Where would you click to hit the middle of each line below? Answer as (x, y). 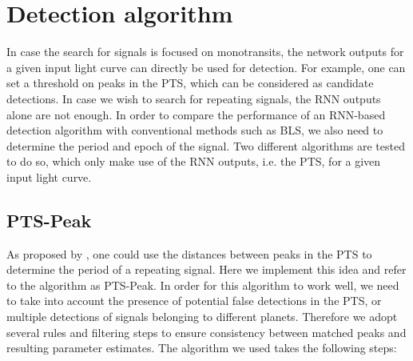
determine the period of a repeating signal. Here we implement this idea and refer (206, 269)
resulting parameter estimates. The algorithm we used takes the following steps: (202, 348)
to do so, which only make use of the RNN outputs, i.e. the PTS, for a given (194, 161)
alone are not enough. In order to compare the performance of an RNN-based (196, 114)
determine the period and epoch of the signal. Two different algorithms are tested (206, 145)
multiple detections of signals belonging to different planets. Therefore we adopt (202, 317)
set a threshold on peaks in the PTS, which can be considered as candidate (190, 83)
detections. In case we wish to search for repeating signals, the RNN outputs (194, 98)
